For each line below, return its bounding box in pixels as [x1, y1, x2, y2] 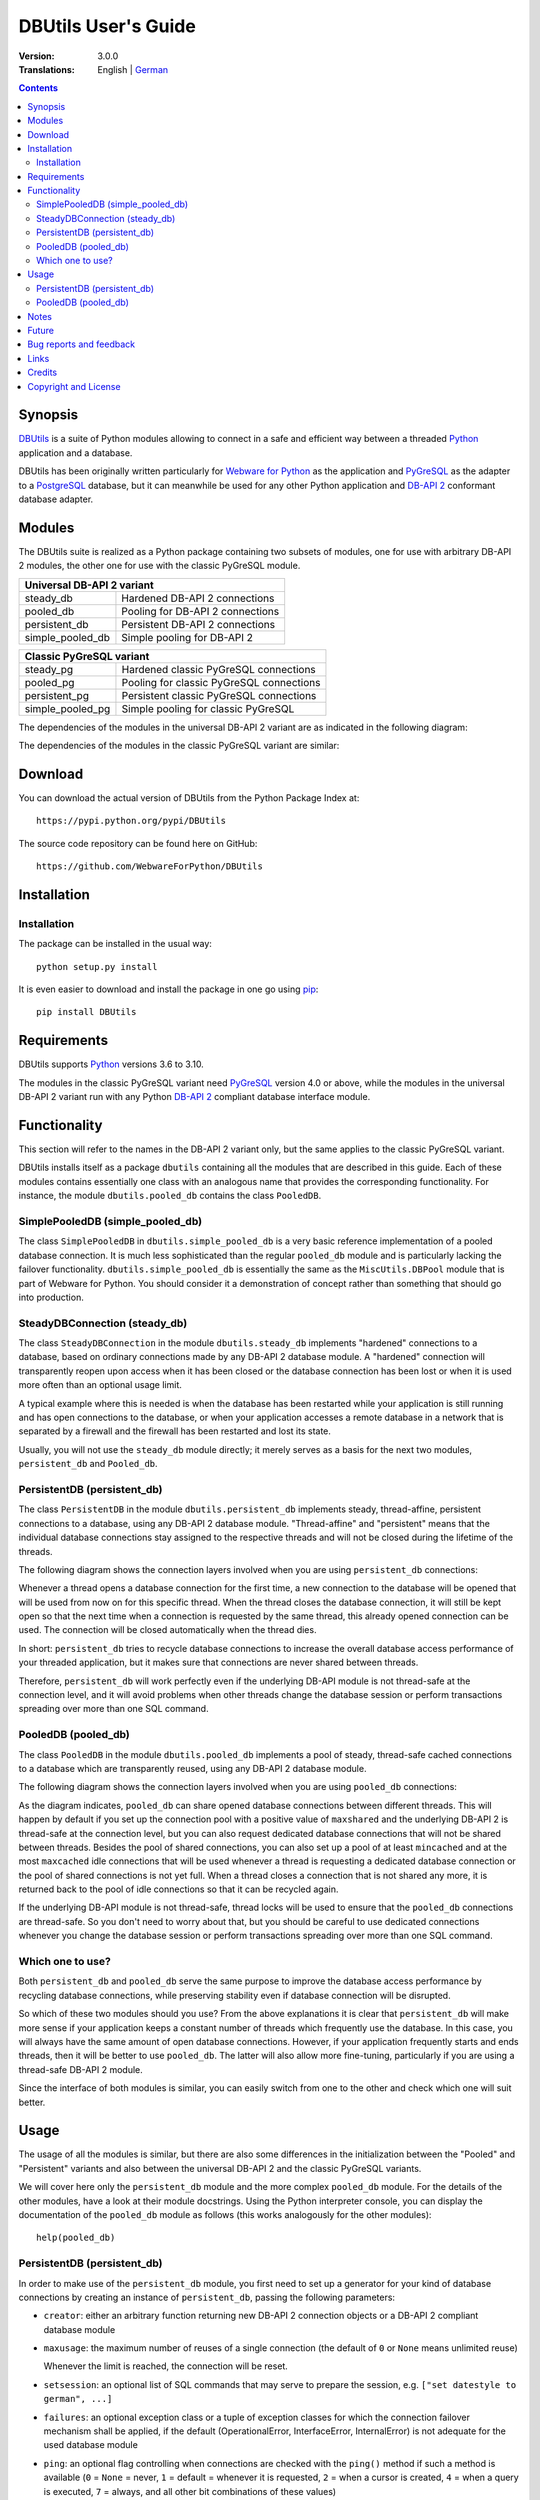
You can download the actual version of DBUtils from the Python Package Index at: [18, 791, 360, 804]
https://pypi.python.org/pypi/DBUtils [36, 815, 227, 827]
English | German [97, 63, 169, 75]
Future [27, 324, 55, 336]
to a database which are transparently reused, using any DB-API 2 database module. [18, 1762, 367, 1774]
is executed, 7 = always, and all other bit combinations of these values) [43, 2485, 337, 2497]
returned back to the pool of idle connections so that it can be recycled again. [18, 1883, 339, 1895]
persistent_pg [24, 688, 90, 702]
